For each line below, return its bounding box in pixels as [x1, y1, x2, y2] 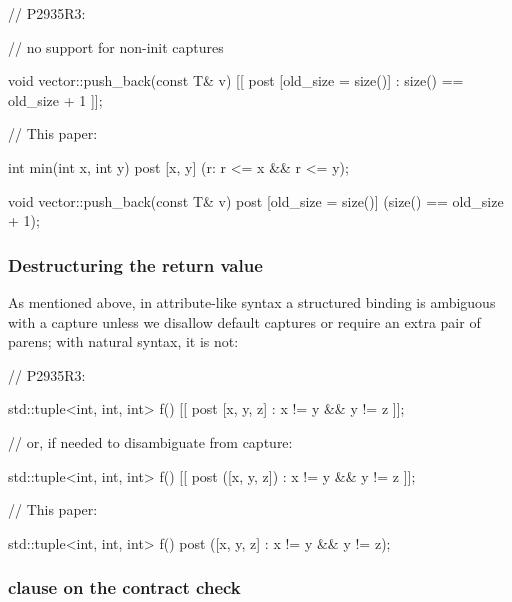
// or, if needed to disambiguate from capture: [8, 431, 293, 452]
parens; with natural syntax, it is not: [8, 331, 239, 352]
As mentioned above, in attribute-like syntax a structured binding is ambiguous [8, 291, 496, 312]
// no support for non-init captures [8, 36, 224, 57]
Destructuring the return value [8, 252, 263, 277]
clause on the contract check [8, 575, 241, 600]
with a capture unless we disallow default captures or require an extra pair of [8, 311, 481, 332]
